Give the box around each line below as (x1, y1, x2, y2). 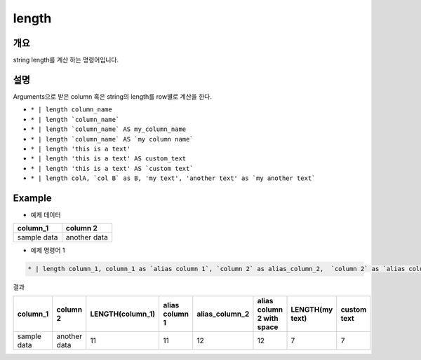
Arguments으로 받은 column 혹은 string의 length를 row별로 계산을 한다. (13, 92, 212, 101)
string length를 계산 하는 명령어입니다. (13, 56, 119, 64)
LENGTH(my (290, 305, 333, 314)
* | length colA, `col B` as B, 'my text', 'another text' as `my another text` (30, 174, 316, 182)
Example (13, 192, 52, 204)
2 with (257, 313, 279, 323)
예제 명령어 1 (30, 246, 65, 255)
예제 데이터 (30, 211, 61, 219)
